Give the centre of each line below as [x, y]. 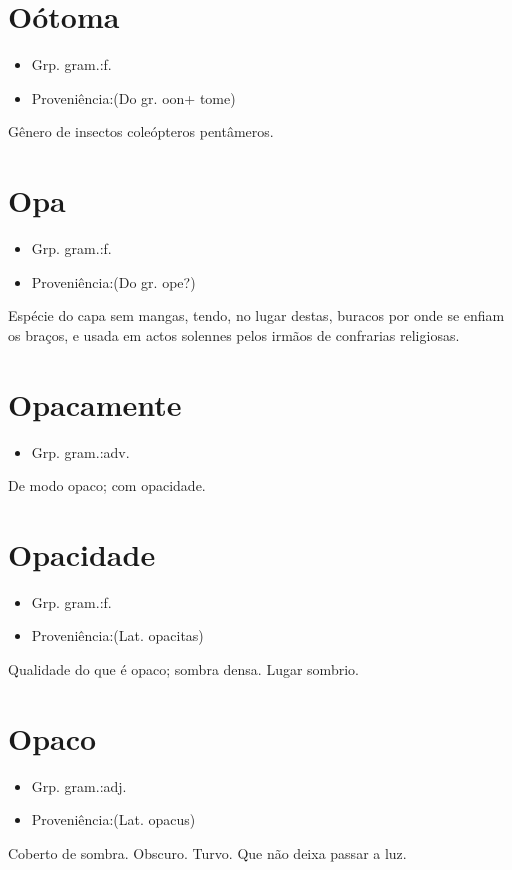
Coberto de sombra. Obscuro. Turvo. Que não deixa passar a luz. [207, 852]
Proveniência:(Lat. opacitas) [117, 635]
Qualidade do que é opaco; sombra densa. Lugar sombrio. [183, 669]
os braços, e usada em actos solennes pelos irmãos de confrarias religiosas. [234, 334]
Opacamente [95, 403]
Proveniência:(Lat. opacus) [113, 819]
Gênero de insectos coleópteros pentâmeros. [141, 131]
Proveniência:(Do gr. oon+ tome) [133, 97]
